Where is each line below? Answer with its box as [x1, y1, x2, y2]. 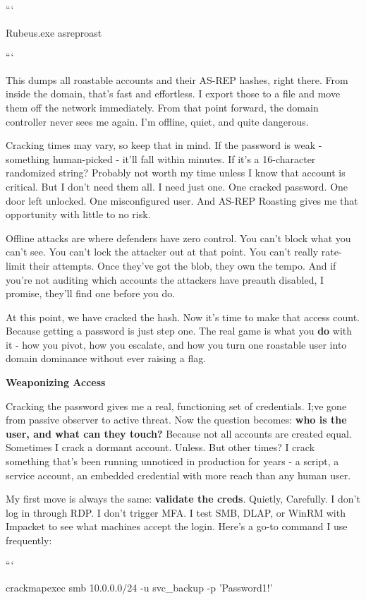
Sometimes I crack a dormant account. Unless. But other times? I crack [6, 440, 315, 455]
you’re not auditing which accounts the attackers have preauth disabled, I [6, 272, 324, 287]
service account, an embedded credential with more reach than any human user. [6, 467, 351, 482]
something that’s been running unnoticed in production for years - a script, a [6, 454, 339, 469]
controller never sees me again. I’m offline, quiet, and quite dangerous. [6, 114, 309, 128]
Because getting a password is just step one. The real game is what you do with [6, 323, 353, 338]
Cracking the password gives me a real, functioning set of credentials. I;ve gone [6, 398, 347, 413]
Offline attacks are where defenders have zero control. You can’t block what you [6, 230, 351, 245]
